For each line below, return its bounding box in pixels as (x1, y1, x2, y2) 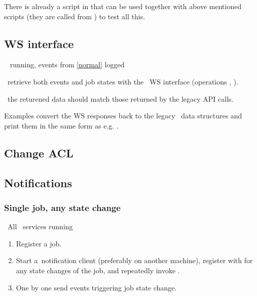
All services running (7, 221, 73, 232)
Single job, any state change (4, 201, 121, 214)
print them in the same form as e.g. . (4, 120, 119, 131)
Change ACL (4, 145, 74, 160)
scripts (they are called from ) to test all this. (4, 11, 145, 21)
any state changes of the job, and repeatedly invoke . (16, 265, 180, 275)
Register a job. (16, 238, 62, 248)
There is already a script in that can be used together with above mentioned (4, 1, 242, 11)
